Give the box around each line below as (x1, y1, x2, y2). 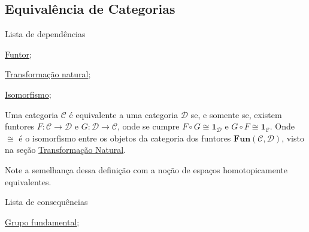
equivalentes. (5, 175, 51, 188)
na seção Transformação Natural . (5, 143, 126, 156)
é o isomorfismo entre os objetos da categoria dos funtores (19, 131, 231, 144)
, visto (281, 131, 304, 144)
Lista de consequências (5, 195, 88, 208)
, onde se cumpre (117, 120, 180, 132)
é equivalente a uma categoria (69, 108, 178, 120)
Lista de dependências (5, 28, 86, 40)
